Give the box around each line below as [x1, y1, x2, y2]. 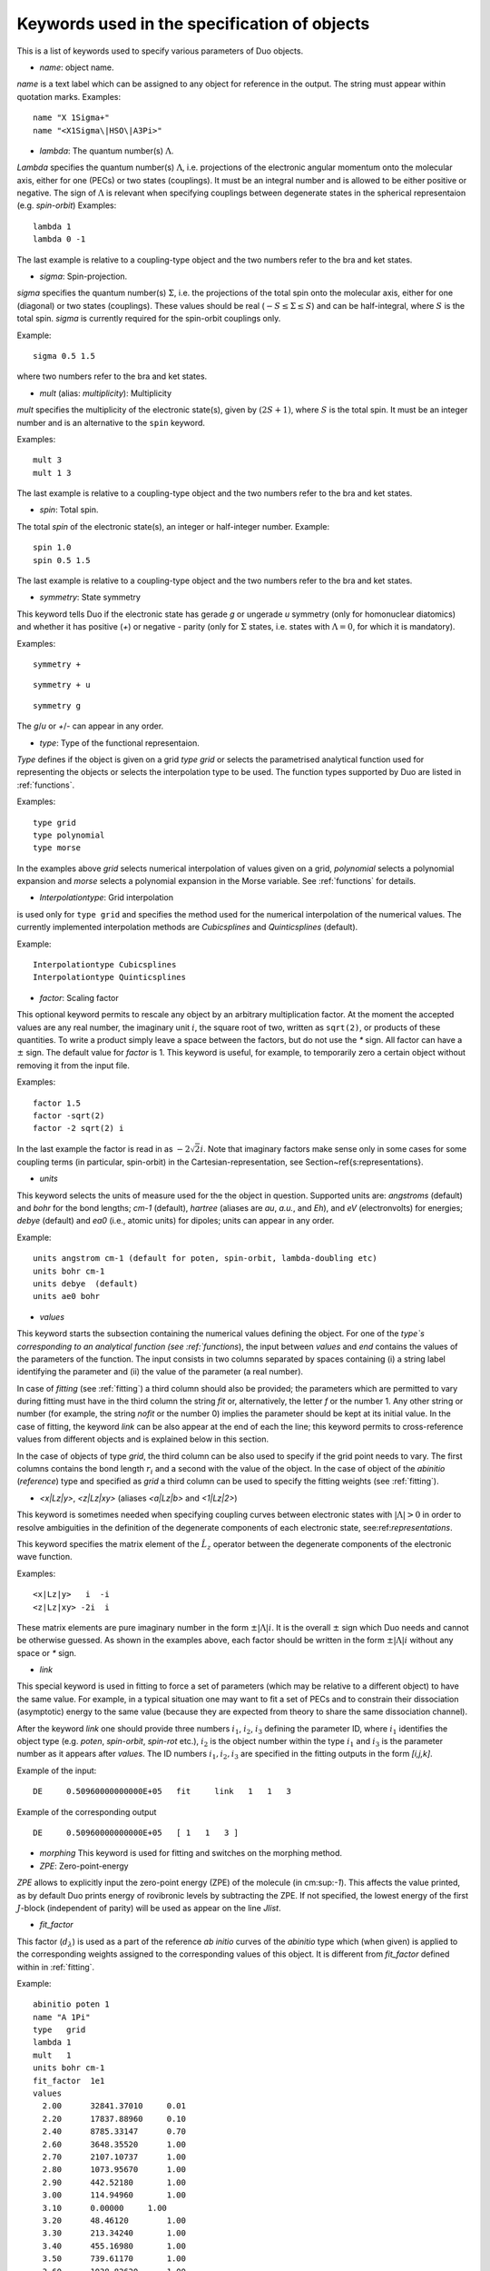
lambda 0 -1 [33, 234, 86, 244]
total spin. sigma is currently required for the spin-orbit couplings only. [16, 313, 281, 324]
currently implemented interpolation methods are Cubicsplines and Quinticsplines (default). [16, 922, 358, 933]
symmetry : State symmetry [39, 591, 141, 603]
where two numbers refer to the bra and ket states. [16, 371, 208, 382]
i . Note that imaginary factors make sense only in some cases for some [200, 1143, 467, 1154]
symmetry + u [33, 679, 91, 690]
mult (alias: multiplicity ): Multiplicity [39, 387, 172, 399]
